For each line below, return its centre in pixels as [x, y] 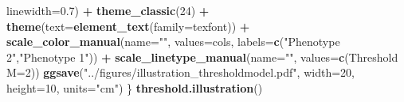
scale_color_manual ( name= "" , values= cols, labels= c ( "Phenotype [173, 42]
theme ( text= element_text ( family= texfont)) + [128, 26]
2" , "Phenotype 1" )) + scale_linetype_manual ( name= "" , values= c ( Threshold [202, 57]
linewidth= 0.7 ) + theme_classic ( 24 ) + [108, 10]
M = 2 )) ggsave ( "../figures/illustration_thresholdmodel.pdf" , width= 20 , [180, 72]
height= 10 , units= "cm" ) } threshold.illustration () [135, 87]
